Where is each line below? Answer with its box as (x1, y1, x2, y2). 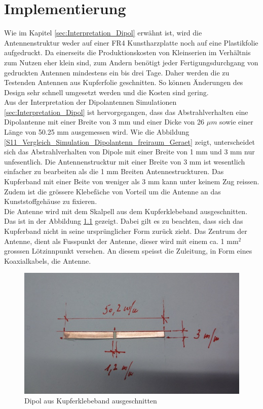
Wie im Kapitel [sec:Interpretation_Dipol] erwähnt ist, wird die (4, 27, 202, 38)
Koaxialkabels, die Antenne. (4, 255, 91, 266)
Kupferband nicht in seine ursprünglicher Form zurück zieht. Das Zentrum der (4, 226, 247, 236)
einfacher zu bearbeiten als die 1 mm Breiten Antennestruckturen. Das (4, 166, 224, 177)
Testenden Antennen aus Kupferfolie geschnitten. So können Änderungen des (4, 77, 243, 88)
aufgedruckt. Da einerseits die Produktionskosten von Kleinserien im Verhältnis (4, 47, 251, 58)
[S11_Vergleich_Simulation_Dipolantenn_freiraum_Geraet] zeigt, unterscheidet (4, 136, 255, 147)
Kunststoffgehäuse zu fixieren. (4, 196, 97, 207)
